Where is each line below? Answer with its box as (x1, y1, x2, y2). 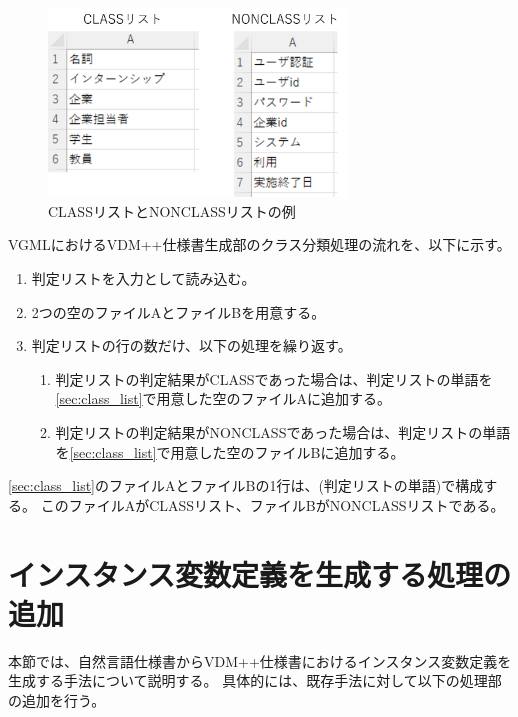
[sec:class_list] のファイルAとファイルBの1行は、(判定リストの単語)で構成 (8, 475, 484, 496)
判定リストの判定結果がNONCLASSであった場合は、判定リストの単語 (55, 422, 511, 442)
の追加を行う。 (8, 689, 106, 710)
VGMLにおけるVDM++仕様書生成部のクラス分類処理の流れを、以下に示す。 (8, 234, 511, 255)
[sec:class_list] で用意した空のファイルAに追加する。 (55, 388, 392, 409)
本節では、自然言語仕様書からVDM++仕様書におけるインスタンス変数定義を (8, 650, 512, 671)
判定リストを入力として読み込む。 (31, 268, 256, 289)
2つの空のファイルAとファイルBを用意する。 (31, 301, 326, 322)
